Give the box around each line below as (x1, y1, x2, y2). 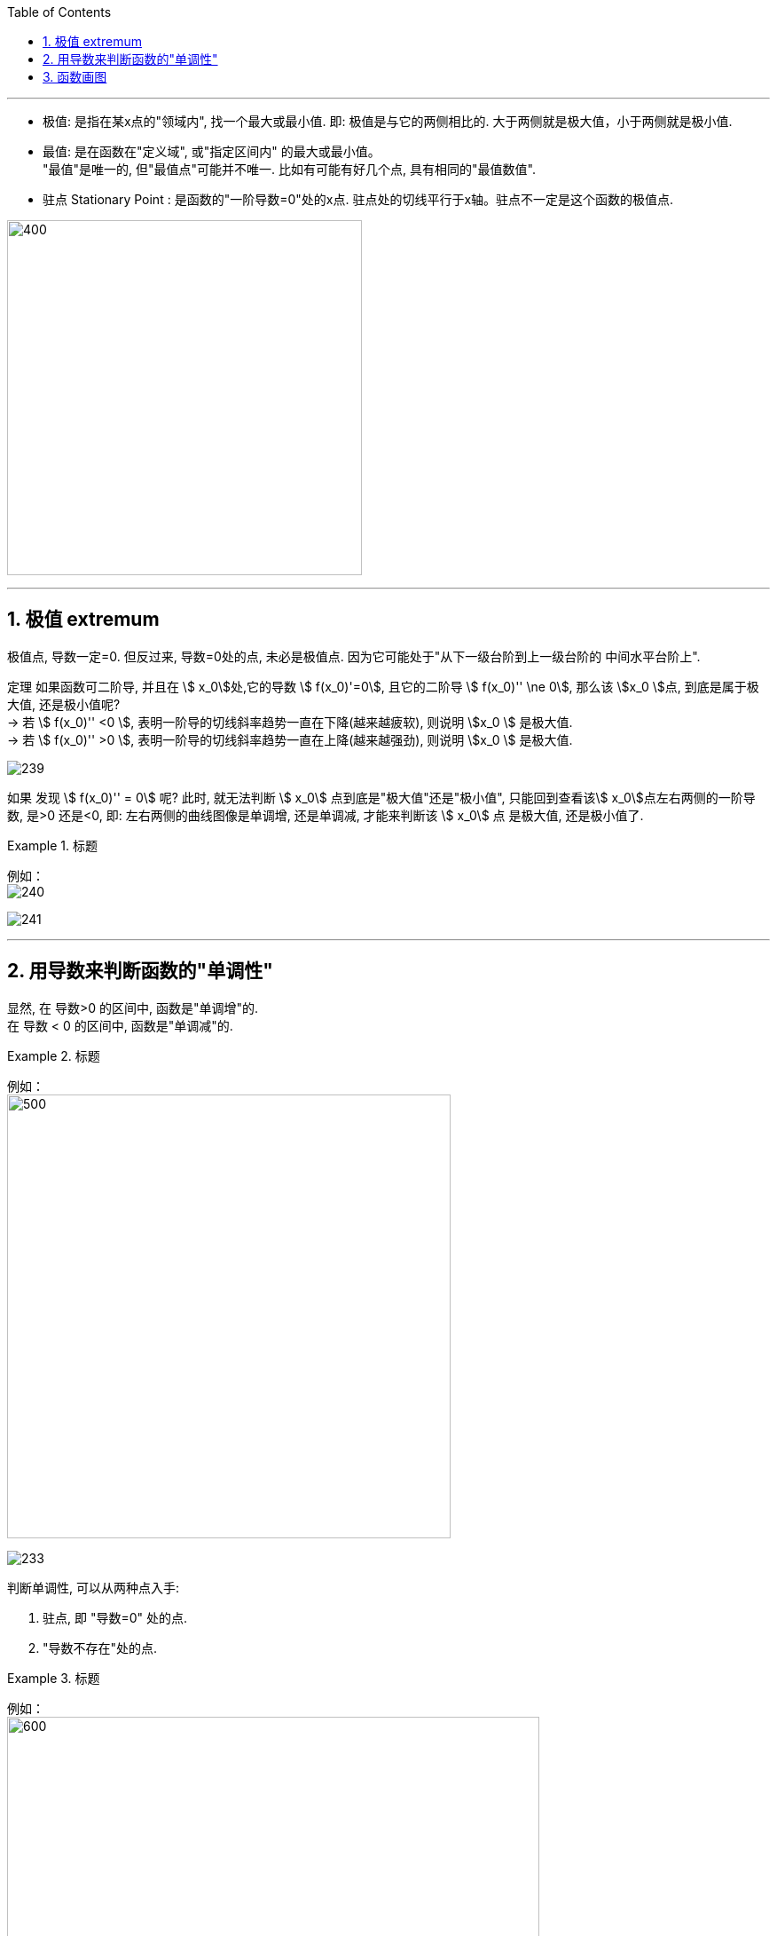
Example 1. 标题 (7, 837, 98, 853)
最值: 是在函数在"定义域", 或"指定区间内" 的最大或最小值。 (43, 144, 381, 159)
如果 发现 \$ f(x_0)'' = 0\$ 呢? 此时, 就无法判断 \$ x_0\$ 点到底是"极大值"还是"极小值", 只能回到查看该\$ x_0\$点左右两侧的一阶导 (7, 789, 756, 805)
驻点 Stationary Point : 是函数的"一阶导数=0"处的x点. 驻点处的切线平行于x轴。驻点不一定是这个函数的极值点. (43, 192, 674, 207)
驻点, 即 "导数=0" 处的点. (43, 1609, 188, 1625)
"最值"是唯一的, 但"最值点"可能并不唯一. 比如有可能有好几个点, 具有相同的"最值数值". (43, 162, 536, 177)
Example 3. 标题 (7, 1670, 100, 1686)
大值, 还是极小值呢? (7, 696, 121, 712)
